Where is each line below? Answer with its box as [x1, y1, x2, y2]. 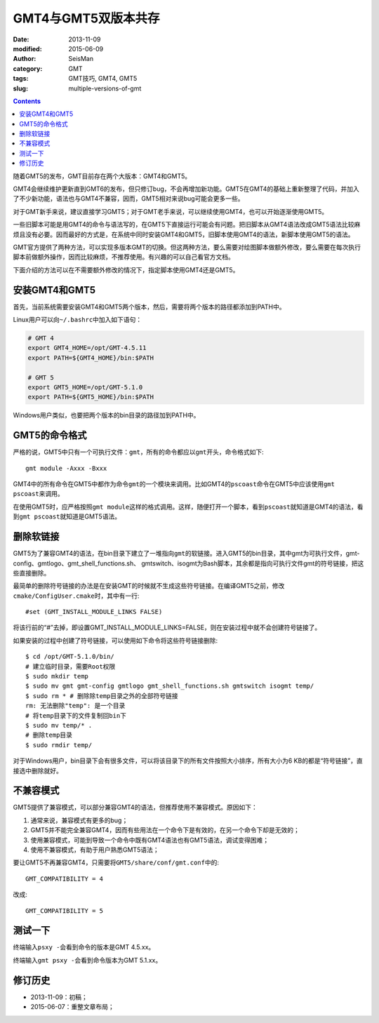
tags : [13, 74, 29, 83]
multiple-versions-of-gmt [68, 84, 142, 93]
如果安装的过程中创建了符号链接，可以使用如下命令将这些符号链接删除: [13, 636, 218, 645]
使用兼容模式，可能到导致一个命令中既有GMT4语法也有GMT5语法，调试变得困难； [30, 836, 270, 844]
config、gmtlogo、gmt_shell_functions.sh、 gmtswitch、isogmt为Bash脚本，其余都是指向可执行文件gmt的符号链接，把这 [13, 559, 364, 568]
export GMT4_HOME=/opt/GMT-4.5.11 [27, 344, 147, 352]
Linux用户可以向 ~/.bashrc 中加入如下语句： [13, 316, 142, 324]
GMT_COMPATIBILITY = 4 [25, 874, 104, 883]
